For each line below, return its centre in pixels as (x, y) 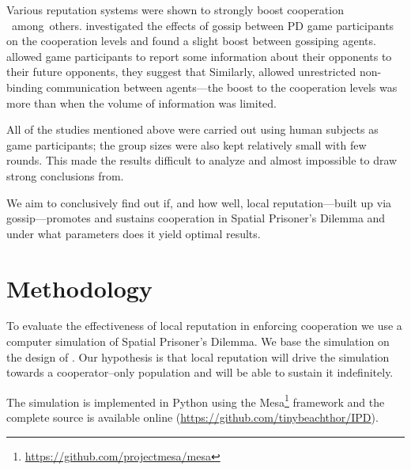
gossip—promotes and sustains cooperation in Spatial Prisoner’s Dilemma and (196, 218)
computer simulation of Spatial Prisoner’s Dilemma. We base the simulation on (198, 341)
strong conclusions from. (65, 175)
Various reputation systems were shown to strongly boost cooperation (175, 9)
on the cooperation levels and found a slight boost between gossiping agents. (191, 41)
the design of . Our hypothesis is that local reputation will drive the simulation (198, 356)
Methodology (79, 288)
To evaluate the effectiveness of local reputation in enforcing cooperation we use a (204, 326)
